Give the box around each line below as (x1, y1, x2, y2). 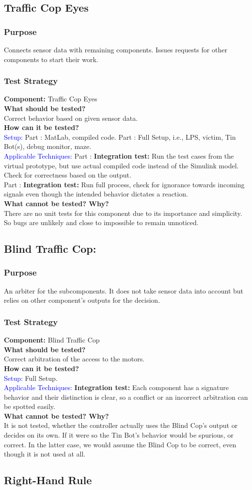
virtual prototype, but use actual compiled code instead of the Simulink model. (4, 160, 239, 170)
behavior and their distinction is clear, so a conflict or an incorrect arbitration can (4, 392, 248, 402)
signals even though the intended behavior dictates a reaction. (4, 189, 188, 199)
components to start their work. (4, 54, 98, 64)
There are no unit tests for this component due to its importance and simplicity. (4, 208, 242, 218)
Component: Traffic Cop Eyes (4, 94, 97, 104)
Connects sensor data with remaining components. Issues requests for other (4, 45, 227, 54)
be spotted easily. (4, 401, 55, 411)
